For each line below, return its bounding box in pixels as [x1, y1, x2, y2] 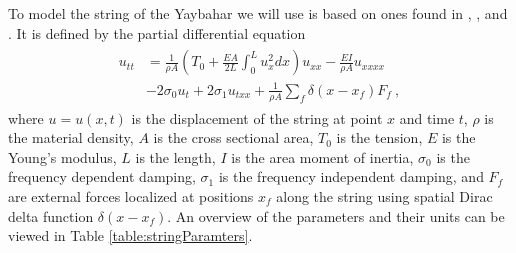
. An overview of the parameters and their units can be [167, 205, 505, 226]
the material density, [8, 127, 134, 148]
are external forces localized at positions [8, 186, 254, 206]
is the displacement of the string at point [131, 107, 383, 128]
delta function [8, 205, 94, 226]
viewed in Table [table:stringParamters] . [8, 225, 253, 246]
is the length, [135, 146, 216, 167]
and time [399, 107, 455, 128]
